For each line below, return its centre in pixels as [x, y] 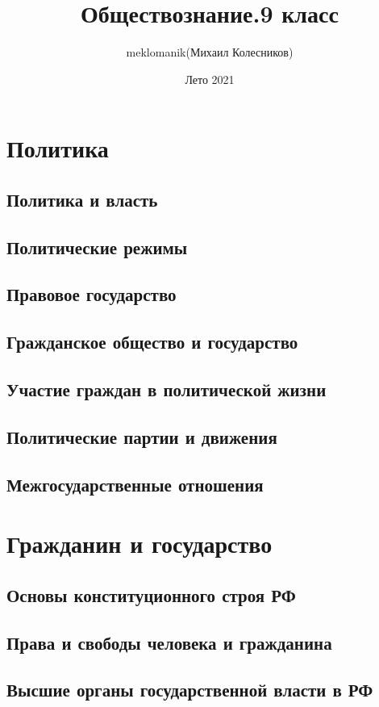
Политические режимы [97, 247]
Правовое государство [92, 294]
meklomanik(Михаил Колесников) [210, 52]
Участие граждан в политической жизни [167, 389]
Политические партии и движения [142, 436]
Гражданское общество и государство [152, 342]
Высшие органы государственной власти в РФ [190, 690]
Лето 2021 [210, 79]
